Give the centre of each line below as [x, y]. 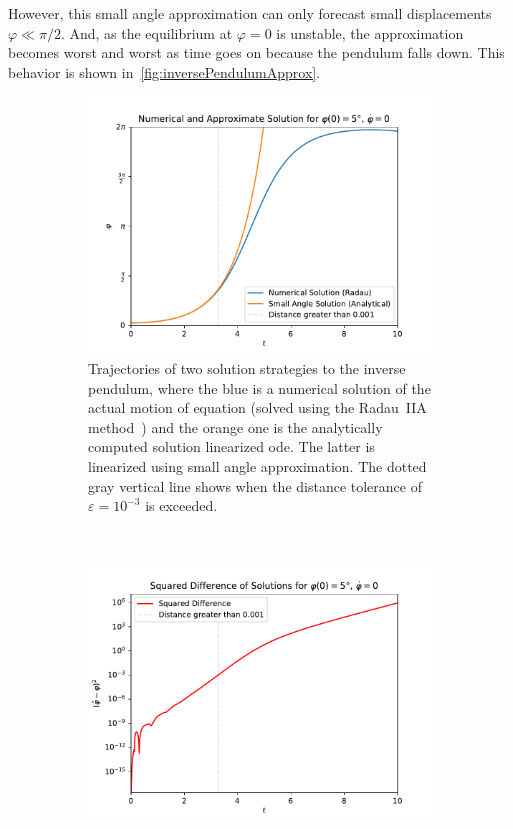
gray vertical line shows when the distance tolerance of [255, 485]
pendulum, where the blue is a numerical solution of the [259, 387]
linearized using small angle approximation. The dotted [257, 465]
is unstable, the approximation [370, 32]
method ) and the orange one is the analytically [235, 426]
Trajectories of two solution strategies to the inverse [247, 367]
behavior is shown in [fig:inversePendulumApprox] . [164, 71]
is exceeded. [181, 505]
